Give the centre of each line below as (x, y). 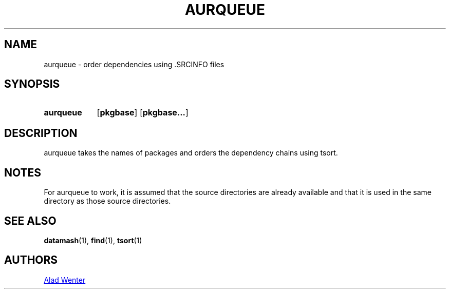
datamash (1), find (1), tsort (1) (93, 240)
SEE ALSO (30, 221)
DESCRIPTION (41, 133)
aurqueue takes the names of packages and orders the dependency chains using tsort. (191, 153)
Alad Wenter (65, 280)
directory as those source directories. (107, 201)
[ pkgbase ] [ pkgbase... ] (143, 113)
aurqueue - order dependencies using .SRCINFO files (134, 64)
